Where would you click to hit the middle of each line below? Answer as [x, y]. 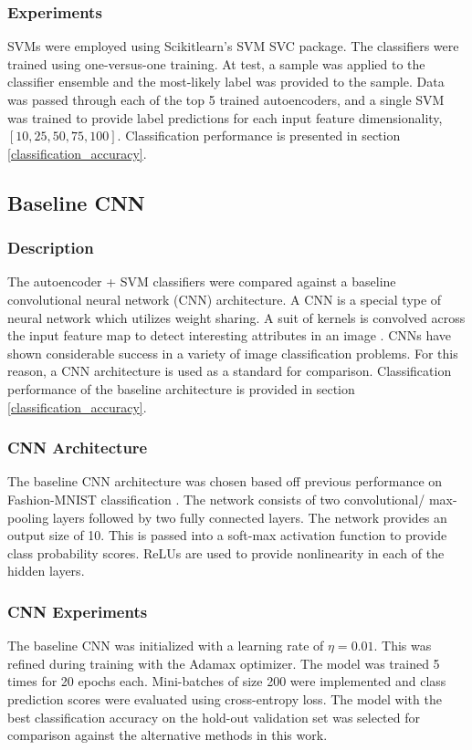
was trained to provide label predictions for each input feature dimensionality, [225, 117]
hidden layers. [46, 571]
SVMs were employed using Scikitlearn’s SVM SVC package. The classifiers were [233, 46]
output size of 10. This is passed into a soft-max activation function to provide [227, 535]
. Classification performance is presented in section [259, 135]
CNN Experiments [78, 611]
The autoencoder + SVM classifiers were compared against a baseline [202, 281]
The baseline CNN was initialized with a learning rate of [166, 646]
